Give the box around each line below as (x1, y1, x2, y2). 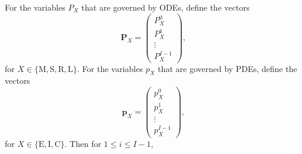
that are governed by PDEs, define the (158, 62, 297, 74)
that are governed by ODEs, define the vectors (81, 1, 250, 13)
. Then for (64, 137, 102, 149)
